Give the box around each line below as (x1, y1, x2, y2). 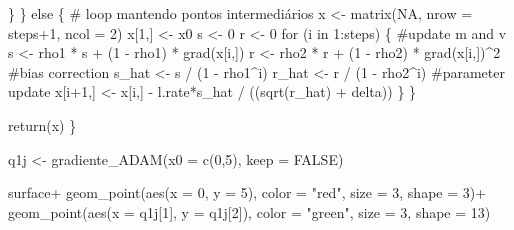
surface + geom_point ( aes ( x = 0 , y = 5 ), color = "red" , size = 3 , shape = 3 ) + (8, 182, 487, 203)
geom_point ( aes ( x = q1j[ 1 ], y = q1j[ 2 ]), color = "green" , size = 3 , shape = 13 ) (8, 201, 491, 222)
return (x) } (8, 114, 77, 135)
